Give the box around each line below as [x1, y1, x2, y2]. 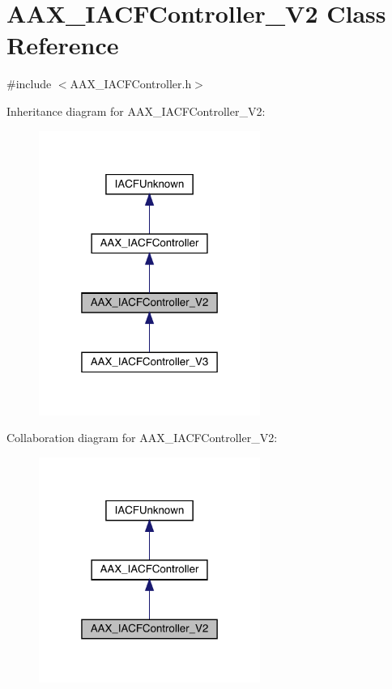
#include [6, 75, 52, 92]
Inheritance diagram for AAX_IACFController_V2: [6, 102, 266, 119]
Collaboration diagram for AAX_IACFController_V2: [6, 429, 278, 446]
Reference [6, 28, 119, 62]
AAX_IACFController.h [70, 75, 192, 92]
